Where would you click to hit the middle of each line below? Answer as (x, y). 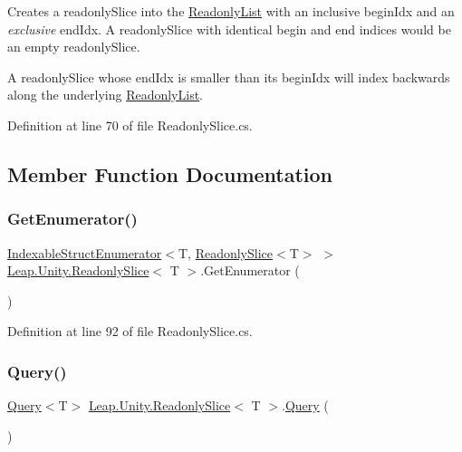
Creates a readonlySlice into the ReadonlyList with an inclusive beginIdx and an (231, 11)
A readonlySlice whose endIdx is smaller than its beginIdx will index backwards (229, 77)
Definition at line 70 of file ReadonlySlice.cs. (130, 125)
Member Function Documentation (170, 173)
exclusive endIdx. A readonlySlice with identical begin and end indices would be (229, 29)
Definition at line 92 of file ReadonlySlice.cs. (130, 331)
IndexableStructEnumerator (85, 252)
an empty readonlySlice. (74, 47)
